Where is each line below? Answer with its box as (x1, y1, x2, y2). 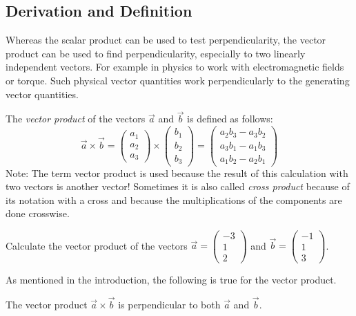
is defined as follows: (187, 111, 273, 126)
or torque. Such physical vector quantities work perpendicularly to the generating (6, 73, 350, 87)
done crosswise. (6, 206, 70, 221)
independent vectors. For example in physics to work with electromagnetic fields (6, 59, 344, 74)
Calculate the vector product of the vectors (6, 238, 188, 252)
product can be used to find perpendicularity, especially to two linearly (6, 46, 306, 60)
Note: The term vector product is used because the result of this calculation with (6, 165, 348, 180)
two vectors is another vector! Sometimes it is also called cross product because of (6, 179, 350, 194)
